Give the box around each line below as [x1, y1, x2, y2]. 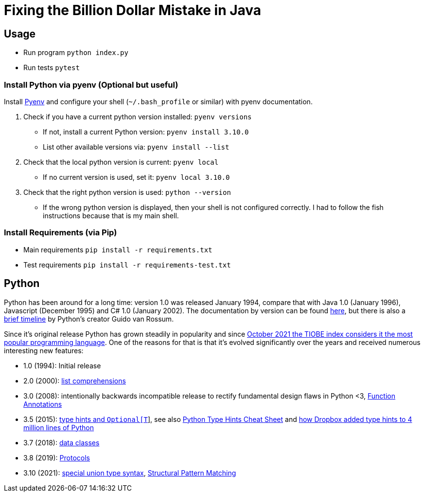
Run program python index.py [23, 48, 128, 57]
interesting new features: [4, 346, 84, 355]
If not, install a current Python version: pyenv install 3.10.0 [43, 127, 249, 136]
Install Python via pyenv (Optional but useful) [4, 79, 178, 90]
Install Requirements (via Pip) [4, 228, 117, 238]
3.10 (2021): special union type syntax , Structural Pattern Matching [23, 468, 236, 477]
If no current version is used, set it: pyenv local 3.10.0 [43, 172, 230, 181]
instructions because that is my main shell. [43, 211, 179, 220]
